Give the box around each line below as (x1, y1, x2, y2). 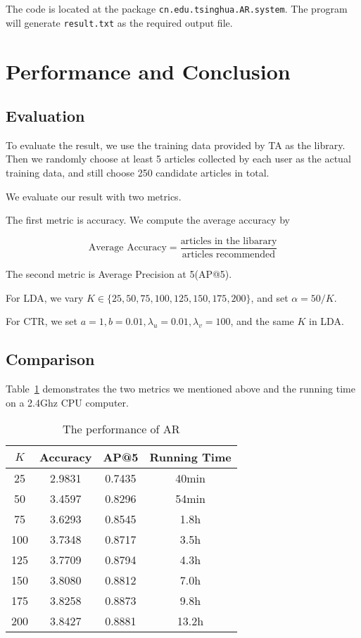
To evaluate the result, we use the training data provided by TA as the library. (6, 137, 346, 152)
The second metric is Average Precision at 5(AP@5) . (6, 266, 232, 281)
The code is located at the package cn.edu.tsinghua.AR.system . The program (6, 1, 348, 15)
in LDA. (308, 314, 344, 328)
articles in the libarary (180, 236, 277, 246)
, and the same (230, 314, 294, 328)
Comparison (6, 348, 95, 370)
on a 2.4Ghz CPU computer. (6, 395, 129, 409)
